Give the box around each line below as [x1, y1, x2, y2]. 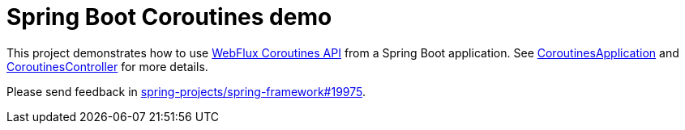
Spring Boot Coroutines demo [6, 3, 332, 31]
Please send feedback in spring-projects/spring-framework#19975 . [6, 84, 366, 99]
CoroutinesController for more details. [6, 59, 208, 73]
